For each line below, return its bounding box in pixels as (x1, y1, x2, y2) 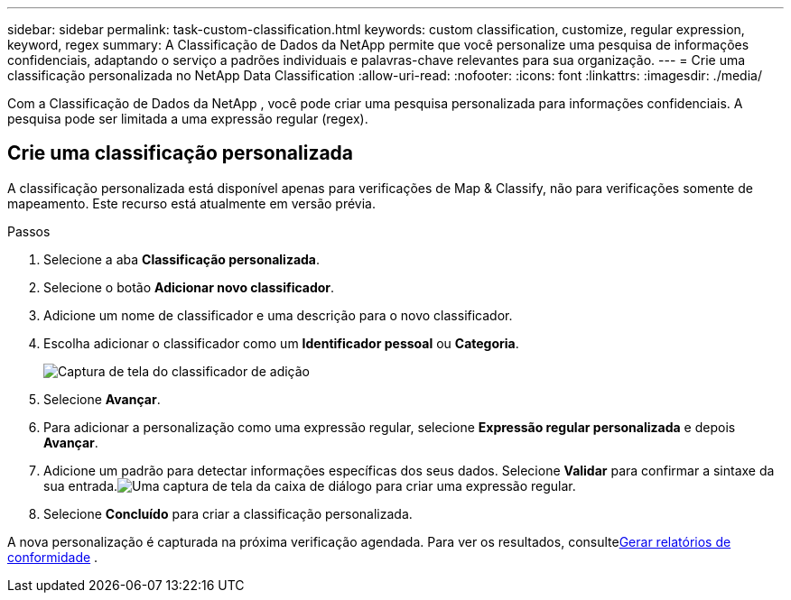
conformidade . (7, 549, 98, 565)
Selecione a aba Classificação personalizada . (43, 251, 321, 267)
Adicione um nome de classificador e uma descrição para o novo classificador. (43, 307, 513, 323)
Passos (7, 223, 51, 239)
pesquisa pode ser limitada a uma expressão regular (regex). (7, 111, 368, 126)
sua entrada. (43, 477, 118, 494)
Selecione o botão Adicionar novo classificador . (43, 279, 335, 295)
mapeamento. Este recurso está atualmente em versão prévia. (7, 195, 377, 211)
